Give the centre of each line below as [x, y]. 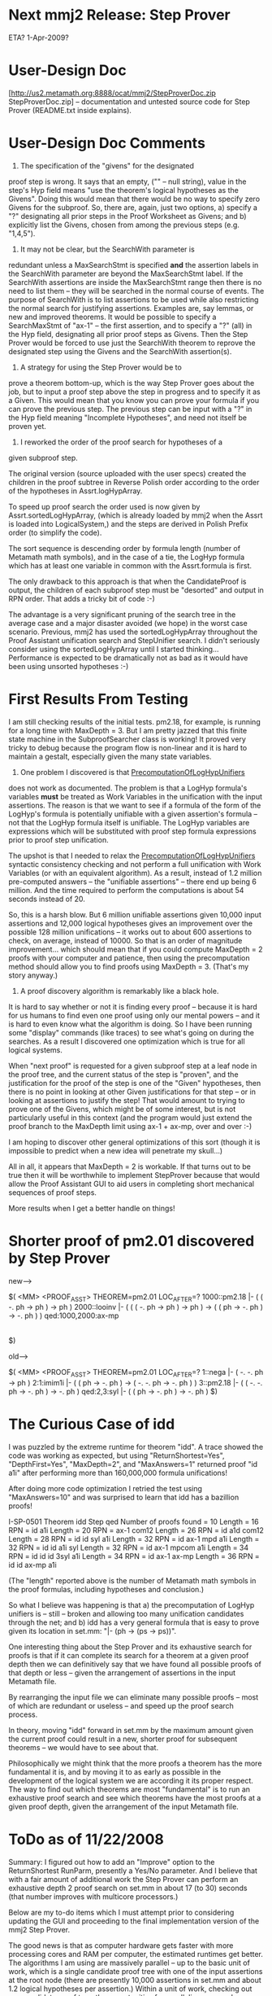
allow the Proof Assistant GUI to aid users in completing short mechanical [131, 1184]
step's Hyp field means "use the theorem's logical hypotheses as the [124, 190]
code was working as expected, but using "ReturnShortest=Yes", [117, 1455]
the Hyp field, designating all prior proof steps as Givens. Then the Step [128, 334]
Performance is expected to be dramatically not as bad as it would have [128, 658]
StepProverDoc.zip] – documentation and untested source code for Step [129, 101]
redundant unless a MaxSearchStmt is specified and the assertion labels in [134, 265]
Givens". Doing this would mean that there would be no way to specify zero [134, 199]
